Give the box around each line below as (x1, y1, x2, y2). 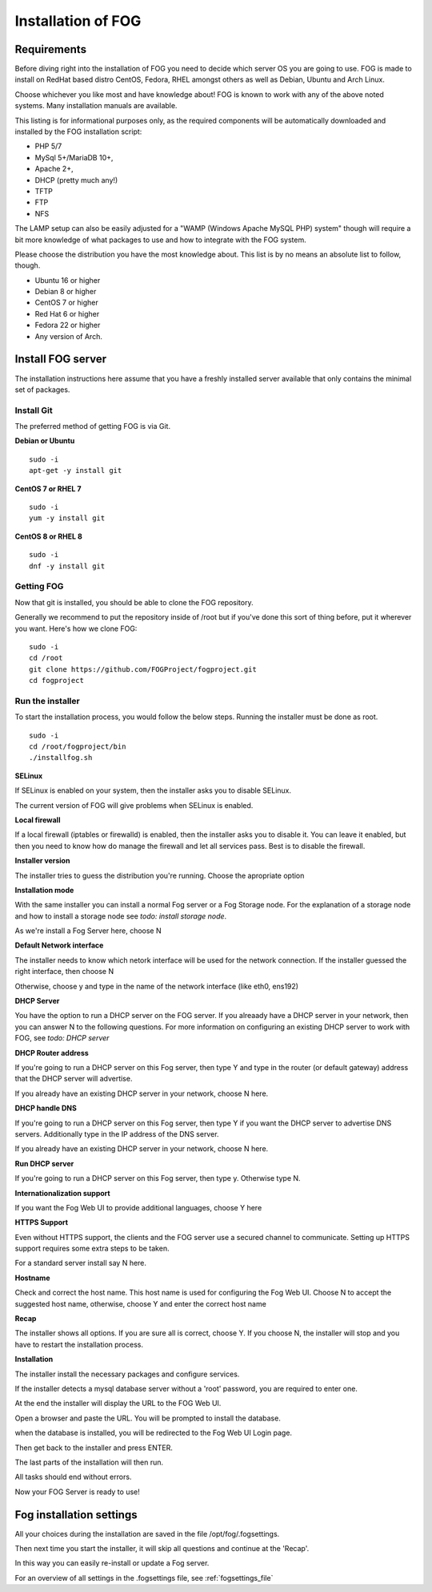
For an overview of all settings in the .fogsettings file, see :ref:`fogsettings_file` (14, 1573, 274, 1582)
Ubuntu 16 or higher (34, 275, 101, 285)
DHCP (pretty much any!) (34, 175, 118, 184)
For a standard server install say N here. (14, 1259, 147, 1268)
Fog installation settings (14, 1508, 138, 1521)
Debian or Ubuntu (14, 436, 75, 446)
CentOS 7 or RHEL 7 (14, 483, 82, 493)
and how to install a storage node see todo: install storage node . (14, 911, 227, 921)
